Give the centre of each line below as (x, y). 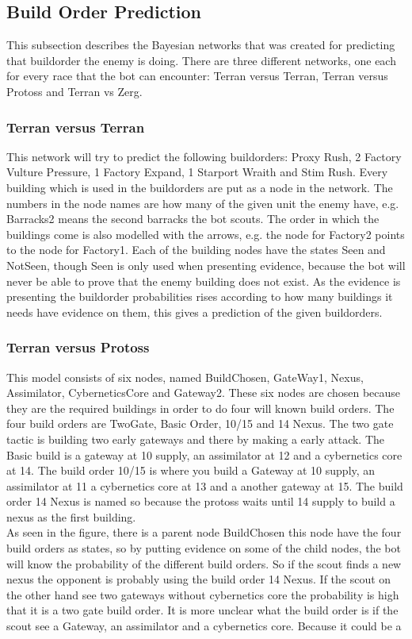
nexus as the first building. (71, 516)
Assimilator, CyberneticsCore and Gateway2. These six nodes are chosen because (204, 393)
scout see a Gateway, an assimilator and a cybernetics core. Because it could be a (204, 626)
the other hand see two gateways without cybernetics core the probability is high (203, 594)
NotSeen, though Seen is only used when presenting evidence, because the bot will (206, 265)
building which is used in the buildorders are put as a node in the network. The (200, 187)
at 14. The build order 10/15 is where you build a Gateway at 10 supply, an (191, 470)
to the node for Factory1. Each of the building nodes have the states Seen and (196, 250)
